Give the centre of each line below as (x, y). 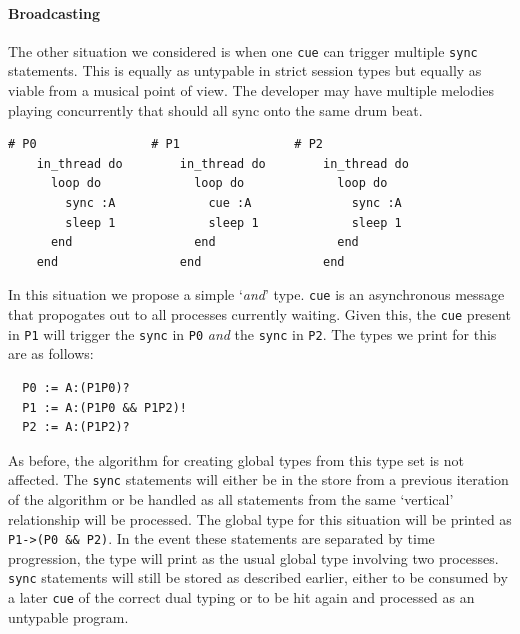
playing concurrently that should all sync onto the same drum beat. (215, 109)
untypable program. (68, 616)
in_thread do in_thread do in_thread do (222, 163)
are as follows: (51, 353)
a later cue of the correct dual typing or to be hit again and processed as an (241, 597)
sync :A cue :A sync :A (233, 203)
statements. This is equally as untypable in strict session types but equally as (245, 70)
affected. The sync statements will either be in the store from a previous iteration (258, 479)
